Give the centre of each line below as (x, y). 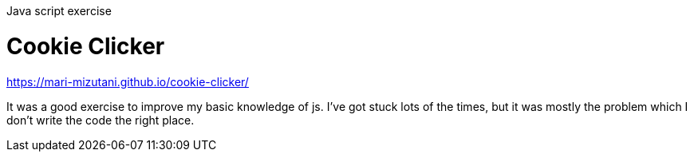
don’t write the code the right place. (101, 120)
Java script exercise (59, 11)
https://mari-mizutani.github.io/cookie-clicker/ (128, 81)
